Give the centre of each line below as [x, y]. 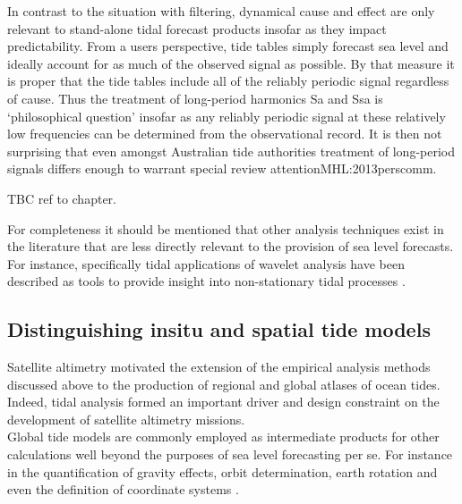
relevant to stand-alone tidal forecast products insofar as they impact [197, 28]
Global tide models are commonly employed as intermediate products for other [223, 437]
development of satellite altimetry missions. [126, 419]
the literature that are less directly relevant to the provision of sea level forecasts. [231, 246]
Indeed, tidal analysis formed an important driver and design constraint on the [223, 402]
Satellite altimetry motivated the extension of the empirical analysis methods [219, 367]
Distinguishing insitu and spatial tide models [219, 329]
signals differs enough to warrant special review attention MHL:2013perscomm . [222, 168]
